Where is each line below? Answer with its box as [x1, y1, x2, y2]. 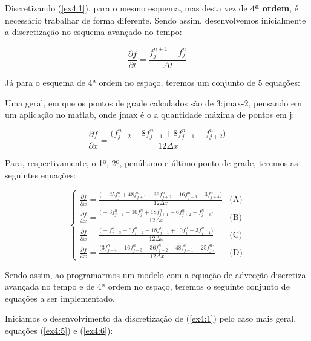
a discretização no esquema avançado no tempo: [5, 25, 182, 38]
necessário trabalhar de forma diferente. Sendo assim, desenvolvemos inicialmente [5, 13, 306, 26]
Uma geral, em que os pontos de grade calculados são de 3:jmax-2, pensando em [5, 96, 302, 109]
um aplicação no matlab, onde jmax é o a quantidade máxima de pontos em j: [5, 108, 295, 121]
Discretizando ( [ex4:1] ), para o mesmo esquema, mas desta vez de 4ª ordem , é [5, 2, 298, 14]
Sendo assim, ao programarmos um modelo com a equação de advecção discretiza [5, 268, 306, 281]
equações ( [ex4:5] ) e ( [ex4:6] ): [5, 324, 113, 337]
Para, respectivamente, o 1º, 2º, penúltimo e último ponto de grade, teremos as [5, 157, 298, 169]
